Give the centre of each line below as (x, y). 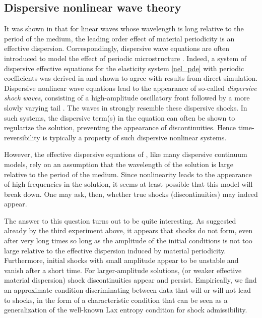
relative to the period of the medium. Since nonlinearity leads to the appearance (128, 174)
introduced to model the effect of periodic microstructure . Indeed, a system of (125, 58)
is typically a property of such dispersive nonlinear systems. (135, 137)
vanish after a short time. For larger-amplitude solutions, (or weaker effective (123, 270)
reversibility (22, 137)
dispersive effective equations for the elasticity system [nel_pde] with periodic (124, 68)
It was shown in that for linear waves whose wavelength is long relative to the (124, 29)
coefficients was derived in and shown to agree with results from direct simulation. (131, 78)
